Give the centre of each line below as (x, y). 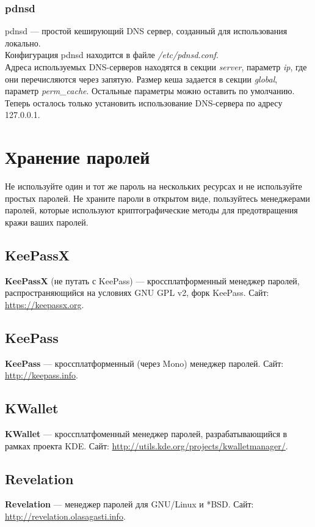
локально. (23, 42)
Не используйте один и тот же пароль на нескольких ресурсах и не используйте (154, 186)
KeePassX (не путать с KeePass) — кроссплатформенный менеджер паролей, (152, 280)
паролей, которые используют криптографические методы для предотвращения (151, 210)
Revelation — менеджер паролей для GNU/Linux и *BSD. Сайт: (129, 504)
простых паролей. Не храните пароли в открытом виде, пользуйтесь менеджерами (157, 198)
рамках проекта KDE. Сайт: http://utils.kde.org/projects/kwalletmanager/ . (147, 445)
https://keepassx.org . (45, 304)
